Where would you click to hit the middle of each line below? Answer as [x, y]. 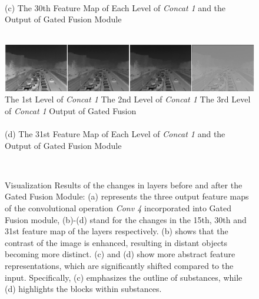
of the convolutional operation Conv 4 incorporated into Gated [118, 208]
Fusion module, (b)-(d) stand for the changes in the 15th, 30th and [126, 219]
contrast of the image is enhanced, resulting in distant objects [116, 242]
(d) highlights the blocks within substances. [83, 289]
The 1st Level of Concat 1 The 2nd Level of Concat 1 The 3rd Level [128, 99]
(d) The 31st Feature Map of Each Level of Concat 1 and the [115, 134]
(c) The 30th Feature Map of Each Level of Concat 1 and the [115, 7]
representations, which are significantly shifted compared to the [119, 266]
